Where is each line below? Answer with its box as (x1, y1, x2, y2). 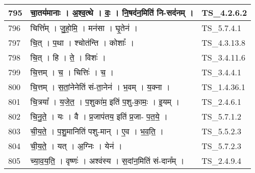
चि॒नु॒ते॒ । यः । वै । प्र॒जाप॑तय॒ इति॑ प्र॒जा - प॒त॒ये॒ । (30, 110, 168, 122)
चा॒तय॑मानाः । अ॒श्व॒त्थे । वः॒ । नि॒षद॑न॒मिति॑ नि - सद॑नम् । (30, 7, 194, 18)
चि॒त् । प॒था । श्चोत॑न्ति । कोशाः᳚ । (30, 37, 134, 48)
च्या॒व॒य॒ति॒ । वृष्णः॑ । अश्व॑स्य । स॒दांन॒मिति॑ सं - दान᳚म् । (30, 155, 185, 166)
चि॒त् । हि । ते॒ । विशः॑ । (30, 51, 106, 63)
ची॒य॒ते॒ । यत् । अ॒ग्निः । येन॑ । (30, 140, 122, 152)
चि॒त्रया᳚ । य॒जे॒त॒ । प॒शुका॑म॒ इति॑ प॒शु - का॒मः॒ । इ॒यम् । (30, 96, 180, 107)
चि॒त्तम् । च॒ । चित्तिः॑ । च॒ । (30, 66, 114, 78)
